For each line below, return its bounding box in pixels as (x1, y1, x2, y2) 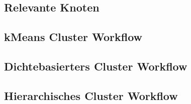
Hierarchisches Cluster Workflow (4, 87, 178, 103)
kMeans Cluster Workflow (4, 29, 143, 44)
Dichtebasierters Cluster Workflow (4, 58, 187, 73)
